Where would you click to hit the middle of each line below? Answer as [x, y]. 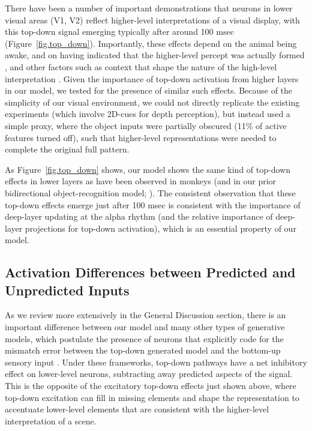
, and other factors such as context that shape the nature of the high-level [141, 66]
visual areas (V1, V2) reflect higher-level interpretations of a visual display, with [152, 20]
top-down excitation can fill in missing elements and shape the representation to [152, 397]
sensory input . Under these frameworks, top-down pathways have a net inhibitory [156, 362]
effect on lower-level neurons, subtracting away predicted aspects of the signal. [149, 374]
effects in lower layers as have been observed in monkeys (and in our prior [141, 181]
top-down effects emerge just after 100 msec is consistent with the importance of [153, 204]
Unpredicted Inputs [67, 290]
